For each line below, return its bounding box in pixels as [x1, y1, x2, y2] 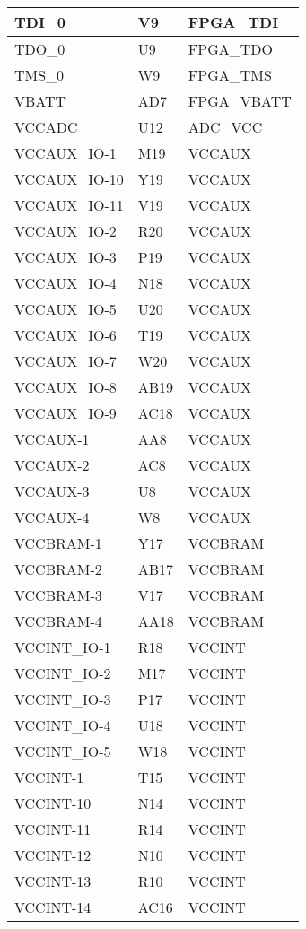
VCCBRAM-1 [14, 533, 102, 553]
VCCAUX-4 [14, 507, 90, 527]
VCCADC [14, 117, 78, 137]
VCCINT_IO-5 [14, 741, 111, 761]
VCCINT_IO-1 [14, 637, 111, 657]
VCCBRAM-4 [14, 611, 102, 631]
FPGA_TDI [188, 12, 279, 32]
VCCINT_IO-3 [14, 689, 111, 709]
